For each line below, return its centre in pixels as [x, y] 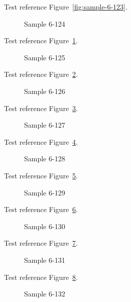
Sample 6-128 [45, 159]
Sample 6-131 [45, 260]
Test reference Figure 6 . [41, 209]
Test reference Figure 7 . [41, 243]
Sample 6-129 [45, 192]
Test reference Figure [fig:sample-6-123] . [66, 7]
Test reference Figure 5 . [41, 175]
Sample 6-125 [45, 57]
